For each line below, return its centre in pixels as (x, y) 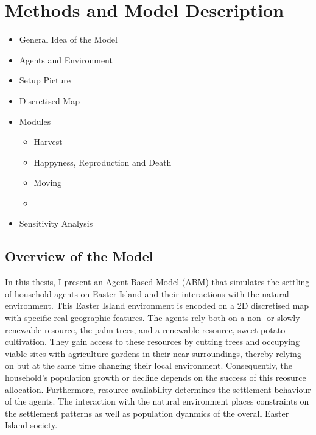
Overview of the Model (79, 256)
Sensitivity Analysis (56, 223)
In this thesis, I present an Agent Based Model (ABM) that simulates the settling (157, 282)
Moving (48, 182)
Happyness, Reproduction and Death (103, 162)
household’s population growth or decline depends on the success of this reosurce (156, 377)
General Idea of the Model (68, 39)
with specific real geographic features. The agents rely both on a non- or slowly (153, 318)
